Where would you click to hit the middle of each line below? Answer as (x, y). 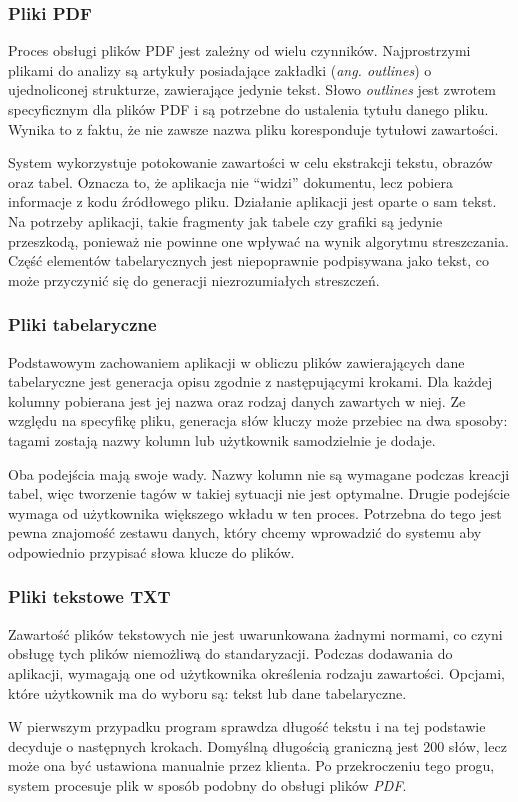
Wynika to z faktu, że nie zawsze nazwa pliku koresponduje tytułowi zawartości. (253, 128)
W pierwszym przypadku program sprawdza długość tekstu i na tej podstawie (247, 726)
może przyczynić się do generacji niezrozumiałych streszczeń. (194, 279)
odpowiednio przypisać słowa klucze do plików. (151, 551)
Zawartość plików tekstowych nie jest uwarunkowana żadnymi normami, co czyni (255, 633)
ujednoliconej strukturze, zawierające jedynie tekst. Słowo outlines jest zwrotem (252, 89)
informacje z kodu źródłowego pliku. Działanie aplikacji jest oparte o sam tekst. (252, 201)
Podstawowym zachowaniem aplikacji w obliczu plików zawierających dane (236, 361)
